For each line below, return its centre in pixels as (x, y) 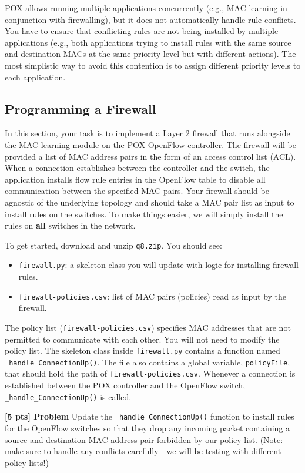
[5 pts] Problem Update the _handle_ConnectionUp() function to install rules (150, 416)
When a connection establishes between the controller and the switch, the (137, 168)
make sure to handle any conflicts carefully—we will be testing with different (143, 451)
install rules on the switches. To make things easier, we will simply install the (144, 214)
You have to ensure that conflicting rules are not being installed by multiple (142, 31)
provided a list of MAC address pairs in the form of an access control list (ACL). (150, 156)
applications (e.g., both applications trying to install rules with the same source (148, 42)
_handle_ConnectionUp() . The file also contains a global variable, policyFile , (148, 362)
